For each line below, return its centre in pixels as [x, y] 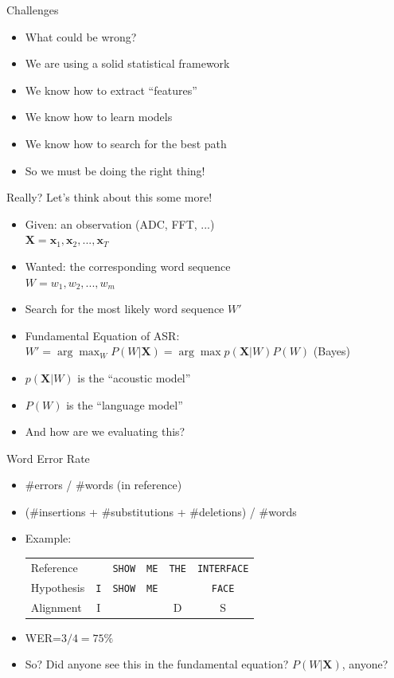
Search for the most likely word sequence [125, 309]
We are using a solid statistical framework [127, 63]
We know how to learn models [99, 117]
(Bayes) [332, 351]
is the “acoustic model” [134, 377]
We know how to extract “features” [111, 90]
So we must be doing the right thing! [115, 170]
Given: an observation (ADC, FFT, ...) [120, 223]
